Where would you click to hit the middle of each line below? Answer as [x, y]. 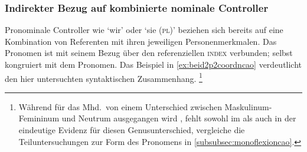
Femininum [39, 118]
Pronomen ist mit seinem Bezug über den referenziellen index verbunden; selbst [149, 53]
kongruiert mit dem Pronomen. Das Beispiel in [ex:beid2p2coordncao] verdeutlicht [153, 64]
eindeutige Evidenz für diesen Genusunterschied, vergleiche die [132, 130]
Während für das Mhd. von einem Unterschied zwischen [120, 106]
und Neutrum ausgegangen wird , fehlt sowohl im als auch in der [179, 118]
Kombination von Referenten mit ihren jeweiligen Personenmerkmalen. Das [141, 41]
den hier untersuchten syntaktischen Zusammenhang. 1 [104, 77]
